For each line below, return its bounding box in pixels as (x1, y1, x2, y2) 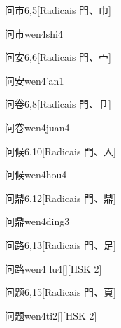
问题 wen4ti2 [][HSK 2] (5, 308, 97, 322)
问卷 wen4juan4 (5, 120, 70, 134)
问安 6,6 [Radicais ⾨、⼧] (5, 50, 111, 64)
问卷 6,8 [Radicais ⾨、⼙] (5, 97, 111, 111)
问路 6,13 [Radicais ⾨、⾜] (5, 237, 116, 252)
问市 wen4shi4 (5, 26, 63, 41)
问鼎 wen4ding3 (5, 214, 70, 229)
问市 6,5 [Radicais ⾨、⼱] (5, 3, 111, 17)
